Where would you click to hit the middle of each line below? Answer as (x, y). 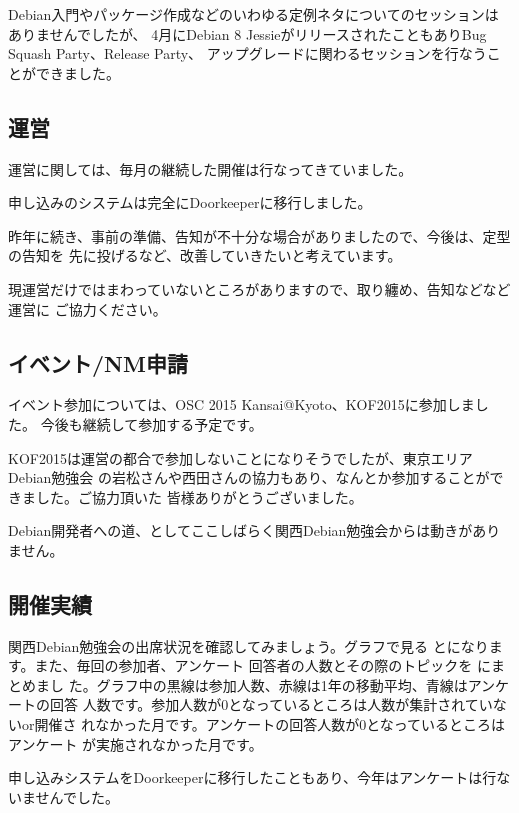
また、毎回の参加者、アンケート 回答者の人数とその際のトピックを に (262, 665)
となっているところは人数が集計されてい (360, 704)
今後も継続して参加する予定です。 (151, 423)
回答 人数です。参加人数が (135, 704)
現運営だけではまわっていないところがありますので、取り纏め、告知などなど (259, 288)
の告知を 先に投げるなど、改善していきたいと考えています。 (205, 255)
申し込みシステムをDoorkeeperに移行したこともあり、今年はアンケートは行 (252, 777)
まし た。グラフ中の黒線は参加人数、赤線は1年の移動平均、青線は (251, 684)
